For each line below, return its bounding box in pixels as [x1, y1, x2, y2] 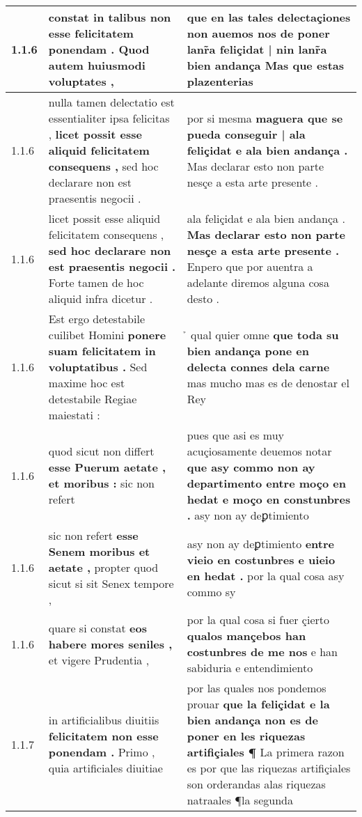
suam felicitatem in [48, 343, 156, 359]
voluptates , [48, 73, 114, 89]
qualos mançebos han [187, 628, 306, 644]
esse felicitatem [48, 25, 134, 41]
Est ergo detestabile [48, 311, 145, 327]
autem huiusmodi [48, 57, 145, 73]
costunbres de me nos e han [187, 644, 338, 660]
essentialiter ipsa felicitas [48, 110, 170, 126]
